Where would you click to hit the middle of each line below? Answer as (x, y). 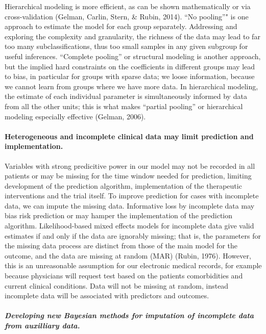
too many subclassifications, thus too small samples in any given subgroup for (126, 46)
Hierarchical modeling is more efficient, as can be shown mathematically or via (128, 6)
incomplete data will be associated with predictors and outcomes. (107, 296)
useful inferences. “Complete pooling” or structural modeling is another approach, (133, 56)
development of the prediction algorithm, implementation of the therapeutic (123, 185)
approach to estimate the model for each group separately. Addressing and (121, 26)
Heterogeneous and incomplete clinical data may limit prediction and (129, 136)
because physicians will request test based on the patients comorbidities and (124, 276)
